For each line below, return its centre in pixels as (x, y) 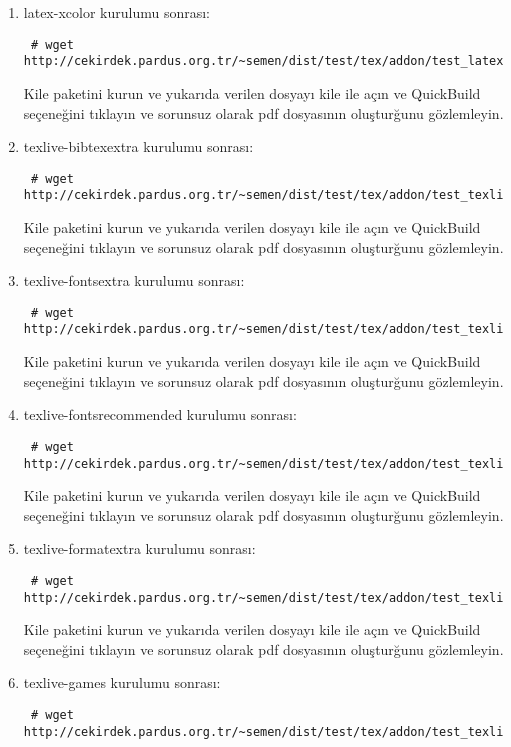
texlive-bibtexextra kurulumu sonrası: (138, 146)
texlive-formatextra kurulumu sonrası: (139, 548)
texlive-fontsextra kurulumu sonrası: (134, 280)
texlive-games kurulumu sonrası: (122, 682)
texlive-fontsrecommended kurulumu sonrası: (160, 414)
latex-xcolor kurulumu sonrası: (116, 12)
